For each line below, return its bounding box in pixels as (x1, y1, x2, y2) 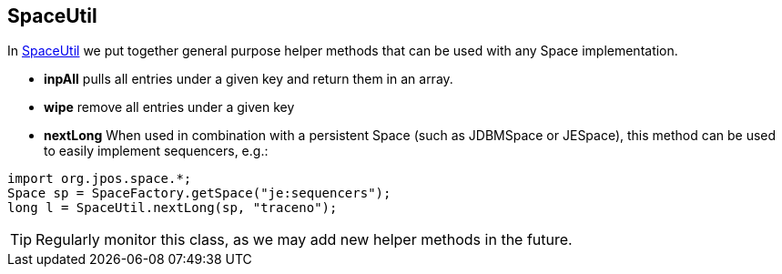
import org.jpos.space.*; (7, 171, 192, 187)
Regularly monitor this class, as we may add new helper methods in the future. (36, 230, 573, 249)
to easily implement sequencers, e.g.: (44, 143, 269, 159)
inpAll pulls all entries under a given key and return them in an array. (44, 71, 453, 87)
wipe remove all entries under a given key (44, 99, 295, 116)
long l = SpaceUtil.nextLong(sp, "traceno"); (7, 200, 338, 216)
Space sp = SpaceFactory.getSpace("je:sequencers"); (7, 186, 391, 201)
